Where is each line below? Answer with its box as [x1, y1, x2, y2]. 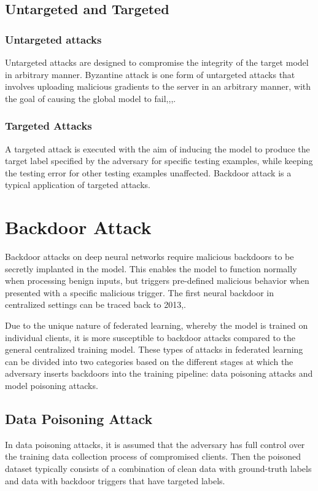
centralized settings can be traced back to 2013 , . [5, 298, 187, 311]
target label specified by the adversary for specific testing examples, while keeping [5, 154, 313, 167]
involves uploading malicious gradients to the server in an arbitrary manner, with [5, 80, 311, 93]
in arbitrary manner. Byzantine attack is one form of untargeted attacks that [5, 68, 295, 81]
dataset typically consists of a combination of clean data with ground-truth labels [5, 462, 312, 475]
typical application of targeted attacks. [5, 178, 150, 191]
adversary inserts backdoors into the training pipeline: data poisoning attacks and [5, 367, 313, 380]
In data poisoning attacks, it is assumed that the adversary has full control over [5, 438, 305, 450]
